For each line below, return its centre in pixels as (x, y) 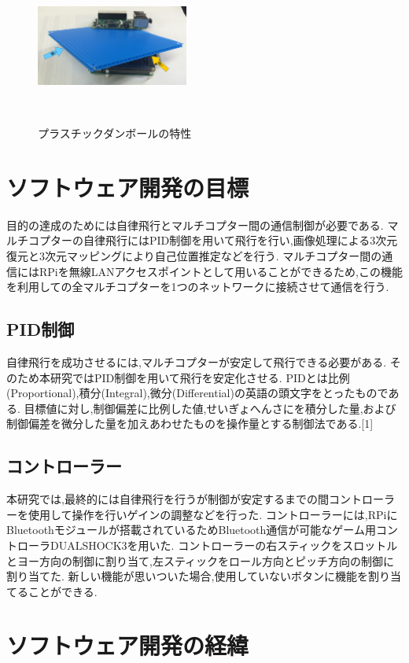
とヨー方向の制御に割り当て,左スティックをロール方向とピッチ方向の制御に (201, 560)
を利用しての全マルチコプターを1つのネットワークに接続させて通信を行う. (198, 287)
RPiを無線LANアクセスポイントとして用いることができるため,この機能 (221, 271)
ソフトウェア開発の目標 (128, 187)
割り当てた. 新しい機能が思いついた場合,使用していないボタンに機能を (188, 576)
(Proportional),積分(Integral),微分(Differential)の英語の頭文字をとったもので (197, 393)
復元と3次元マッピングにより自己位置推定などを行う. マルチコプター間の (194, 255)
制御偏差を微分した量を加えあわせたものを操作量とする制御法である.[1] (190, 424)
